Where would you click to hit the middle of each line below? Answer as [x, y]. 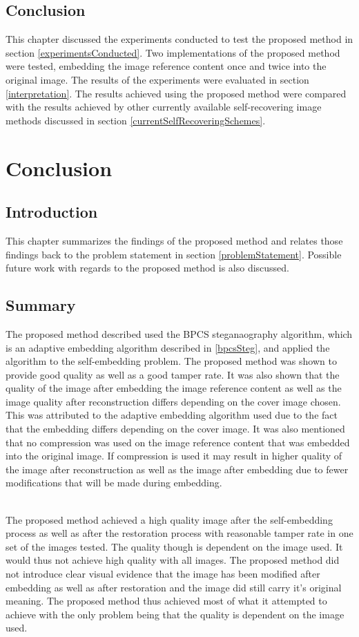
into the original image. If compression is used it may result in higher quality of [174, 456]
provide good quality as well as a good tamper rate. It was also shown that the [173, 374]
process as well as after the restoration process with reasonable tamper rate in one [179, 533]
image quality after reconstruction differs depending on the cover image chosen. [173, 401]
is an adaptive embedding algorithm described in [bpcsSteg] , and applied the [168, 347]
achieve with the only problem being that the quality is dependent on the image [175, 614]
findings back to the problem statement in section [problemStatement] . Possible [174, 254]
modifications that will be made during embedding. [114, 483]
